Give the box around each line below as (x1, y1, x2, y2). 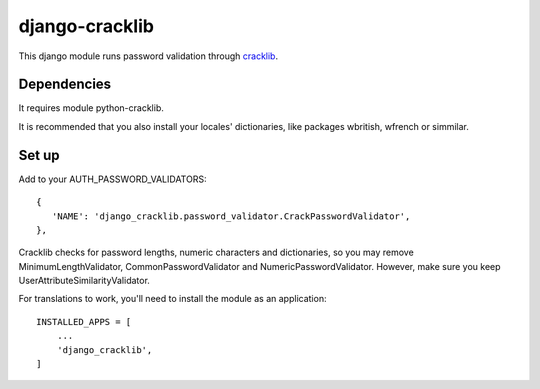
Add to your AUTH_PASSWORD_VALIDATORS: (18, 173, 207, 185)
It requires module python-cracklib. (18, 102, 164, 114)
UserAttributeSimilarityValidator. (18, 275, 150, 287)
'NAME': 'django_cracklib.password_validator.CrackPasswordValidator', (51, 210, 411, 222)
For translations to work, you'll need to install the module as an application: (18, 293, 327, 305)
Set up (18, 146, 60, 164)
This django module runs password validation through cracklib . (18, 50, 279, 62)
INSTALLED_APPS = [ (36, 316, 132, 327)
